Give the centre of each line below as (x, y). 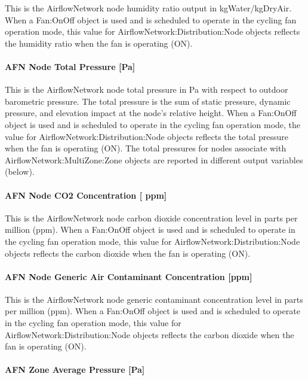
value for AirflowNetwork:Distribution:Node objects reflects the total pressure (147, 136)
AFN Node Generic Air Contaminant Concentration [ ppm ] (129, 276)
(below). (20, 171)
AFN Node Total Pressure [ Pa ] (70, 66)
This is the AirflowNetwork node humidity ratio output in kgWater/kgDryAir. (148, 8)
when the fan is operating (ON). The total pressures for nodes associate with (146, 148)
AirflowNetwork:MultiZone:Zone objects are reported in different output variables (154, 159)
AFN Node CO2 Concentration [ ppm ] (86, 195)
